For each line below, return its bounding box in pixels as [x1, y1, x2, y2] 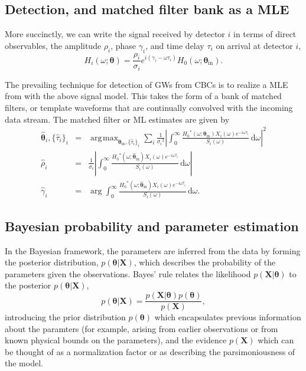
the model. [5, 357, 43, 369]
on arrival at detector [216, 39, 293, 51]
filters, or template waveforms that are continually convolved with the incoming [5, 101, 293, 114]
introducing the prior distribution [5, 311, 126, 323]
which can [258, 334, 294, 346]
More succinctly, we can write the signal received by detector [5, 28, 225, 40]
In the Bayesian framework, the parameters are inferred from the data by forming [5, 244, 301, 257]
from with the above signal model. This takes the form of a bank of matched [5, 90, 282, 102]
